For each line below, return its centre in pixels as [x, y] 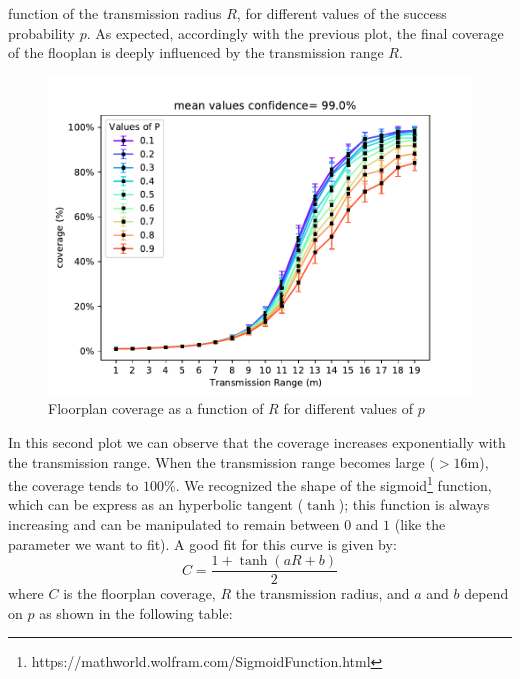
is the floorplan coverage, [139, 593]
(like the [420, 524]
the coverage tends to [73, 484]
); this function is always [414, 504]
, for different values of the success [341, 13]
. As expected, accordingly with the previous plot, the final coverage [295, 32]
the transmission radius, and [322, 593]
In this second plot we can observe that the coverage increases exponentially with [257, 441]
